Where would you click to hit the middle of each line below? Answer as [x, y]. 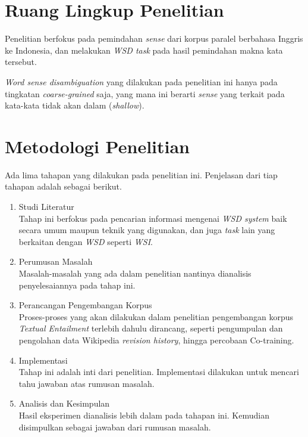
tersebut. [21, 62]
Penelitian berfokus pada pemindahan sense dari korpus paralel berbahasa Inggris [154, 38]
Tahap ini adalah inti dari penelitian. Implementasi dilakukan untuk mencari [159, 372]
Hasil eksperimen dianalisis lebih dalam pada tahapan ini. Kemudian [144, 415]
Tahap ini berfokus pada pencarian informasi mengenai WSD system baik [153, 218]
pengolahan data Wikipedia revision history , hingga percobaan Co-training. [156, 340]
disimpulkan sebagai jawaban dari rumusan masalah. [115, 427]
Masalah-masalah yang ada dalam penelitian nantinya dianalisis [135, 273]
